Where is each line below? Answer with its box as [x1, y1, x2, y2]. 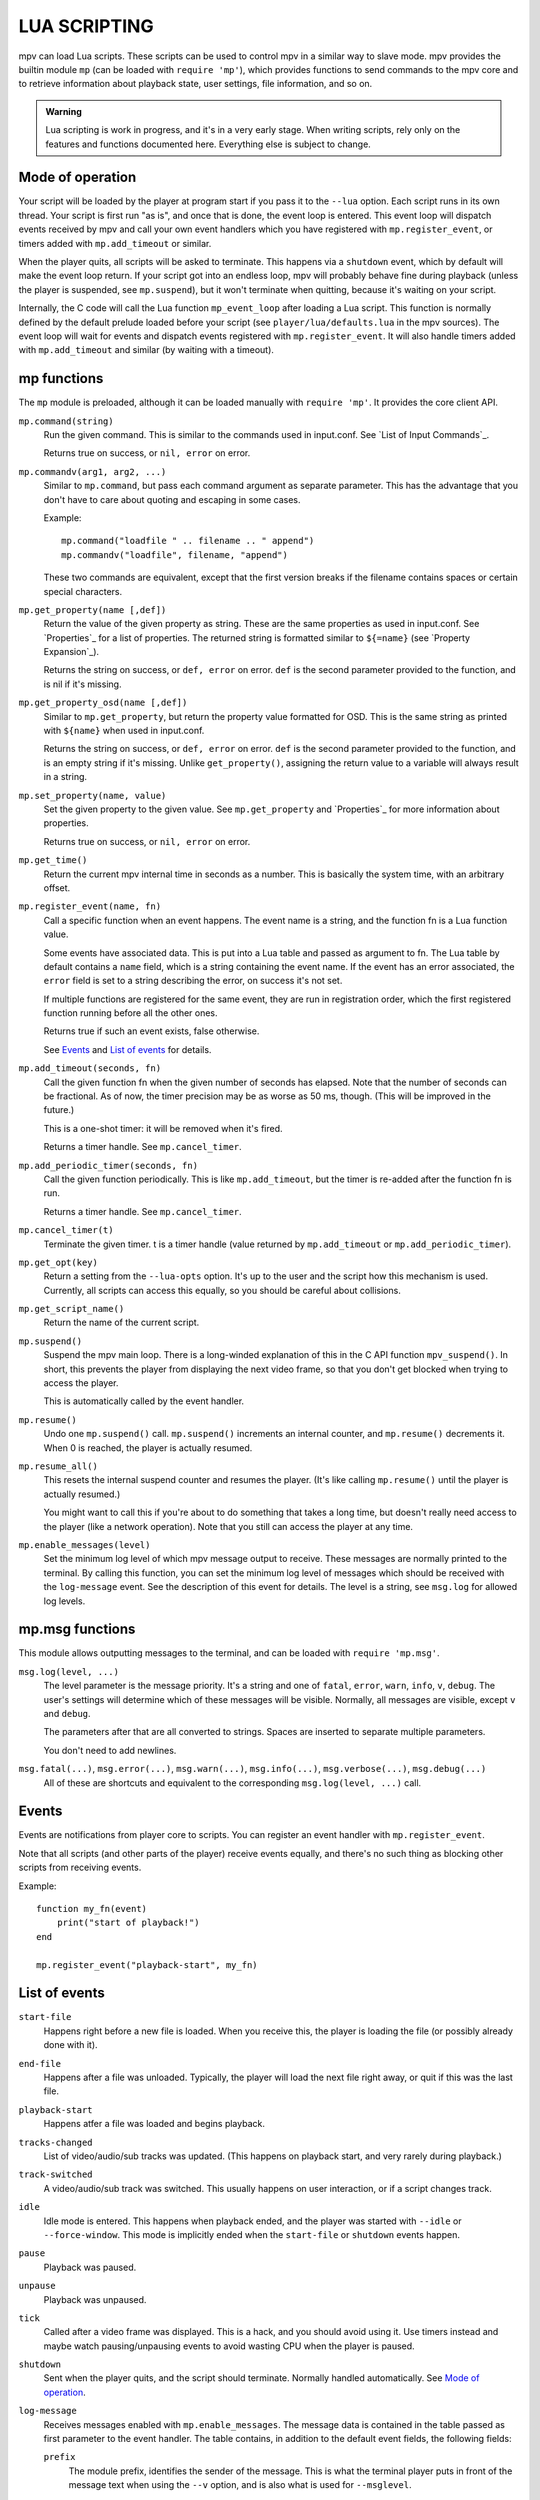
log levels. [43, 1595, 86, 1607]
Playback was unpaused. [43, 2293, 147, 2305]
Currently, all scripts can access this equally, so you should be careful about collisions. [43, 1284, 402, 1296]
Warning [45, 105, 82, 117]
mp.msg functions [18, 1621, 136, 1638]
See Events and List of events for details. [43, 1043, 212, 1055]
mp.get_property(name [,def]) [18, 604, 167, 615]
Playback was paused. [43, 2261, 137, 2273]
